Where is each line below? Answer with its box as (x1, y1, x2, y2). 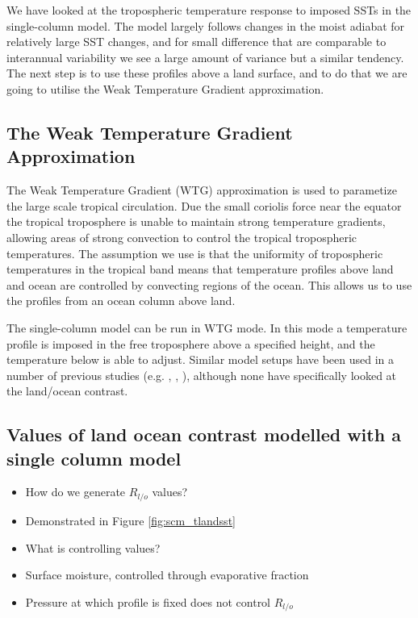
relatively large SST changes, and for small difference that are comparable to (6, 33, 387, 50)
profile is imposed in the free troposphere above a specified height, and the (6, 335, 375, 352)
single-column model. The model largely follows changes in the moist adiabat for (6, 17, 405, 34)
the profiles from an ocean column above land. (6, 292, 236, 309)
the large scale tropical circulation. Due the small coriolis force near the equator (6, 197, 402, 214)
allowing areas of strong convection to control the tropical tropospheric (6, 228, 357, 245)
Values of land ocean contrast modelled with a (6, 422, 401, 447)
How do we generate (25, 483, 126, 500)
